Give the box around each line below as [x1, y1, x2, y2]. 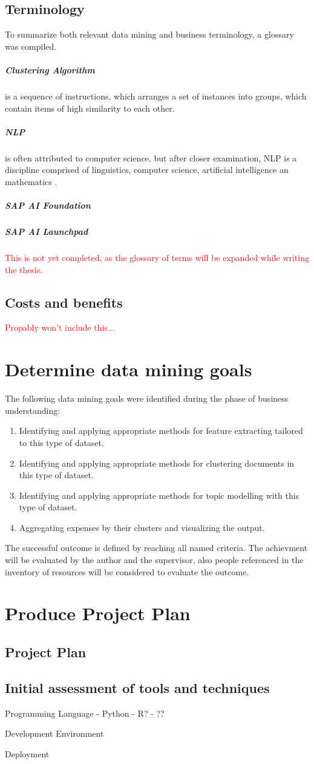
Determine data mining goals [5, 357, 252, 382]
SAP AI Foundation [5, 199, 91, 212]
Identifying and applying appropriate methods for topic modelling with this [19, 488, 299, 501]
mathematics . [5, 175, 57, 188]
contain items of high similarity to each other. [5, 101, 175, 114]
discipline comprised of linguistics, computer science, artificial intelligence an [5, 163, 289, 176]
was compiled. [5, 39, 57, 52]
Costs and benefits [5, 292, 123, 311]
